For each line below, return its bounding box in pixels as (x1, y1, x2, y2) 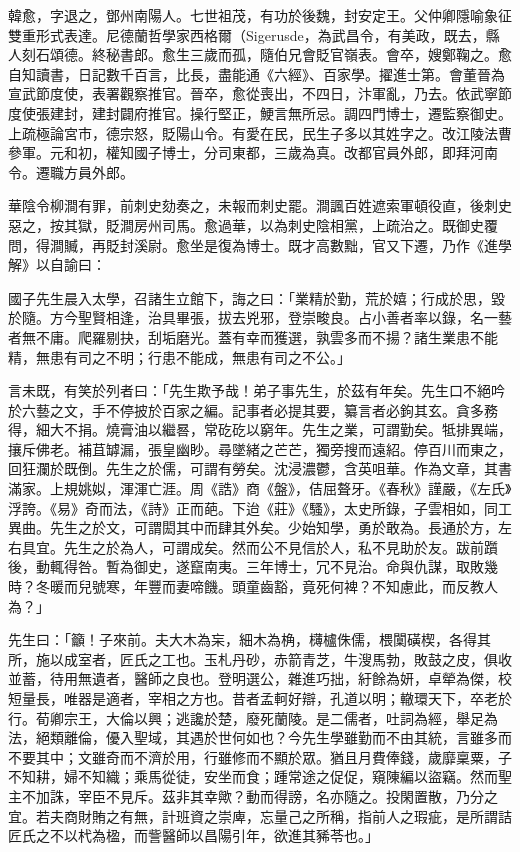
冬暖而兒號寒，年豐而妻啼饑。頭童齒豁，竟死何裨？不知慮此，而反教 (35, 576, 484, 597)
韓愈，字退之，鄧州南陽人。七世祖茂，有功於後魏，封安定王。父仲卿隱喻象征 (8, 5, 512, 25)
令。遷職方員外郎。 (8, 161, 134, 182)
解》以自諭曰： (8, 254, 106, 275)
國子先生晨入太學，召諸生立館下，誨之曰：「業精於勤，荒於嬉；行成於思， (8, 287, 491, 308)
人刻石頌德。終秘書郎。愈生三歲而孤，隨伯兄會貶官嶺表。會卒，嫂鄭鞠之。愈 (8, 44, 512, 65)
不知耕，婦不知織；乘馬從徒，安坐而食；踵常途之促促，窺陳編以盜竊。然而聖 (8, 766, 512, 787)
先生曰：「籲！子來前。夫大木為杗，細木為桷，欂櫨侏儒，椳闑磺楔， (8, 629, 449, 650)
